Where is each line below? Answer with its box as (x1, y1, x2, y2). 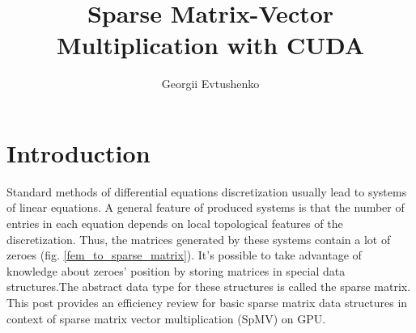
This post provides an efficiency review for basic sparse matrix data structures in (6, 294, 408, 310)
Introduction (6, 136, 151, 169)
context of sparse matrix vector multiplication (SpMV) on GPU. (6, 310, 326, 327)
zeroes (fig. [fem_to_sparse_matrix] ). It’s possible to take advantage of (6, 247, 362, 263)
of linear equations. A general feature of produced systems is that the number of (6, 199, 405, 216)
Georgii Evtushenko (161, 75, 260, 92)
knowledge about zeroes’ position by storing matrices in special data (6, 262, 346, 279)
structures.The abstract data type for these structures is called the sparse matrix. (6, 278, 411, 295)
